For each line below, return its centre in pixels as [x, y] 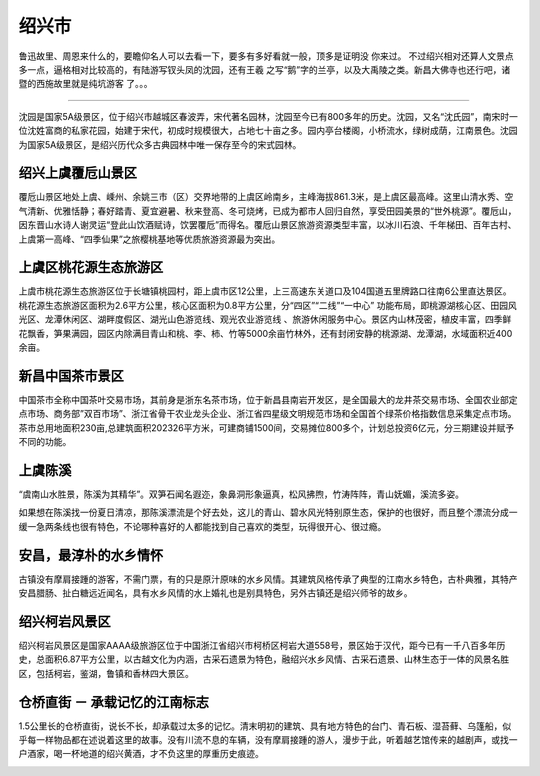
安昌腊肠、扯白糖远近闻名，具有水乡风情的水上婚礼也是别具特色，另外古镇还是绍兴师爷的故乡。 [215, 593]
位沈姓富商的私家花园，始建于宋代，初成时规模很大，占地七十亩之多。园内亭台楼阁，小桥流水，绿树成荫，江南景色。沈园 [268, 131]
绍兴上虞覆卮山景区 [77, 173]
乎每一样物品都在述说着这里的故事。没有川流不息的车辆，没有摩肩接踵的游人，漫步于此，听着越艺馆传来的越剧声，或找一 [268, 740]
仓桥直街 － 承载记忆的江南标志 [113, 701]
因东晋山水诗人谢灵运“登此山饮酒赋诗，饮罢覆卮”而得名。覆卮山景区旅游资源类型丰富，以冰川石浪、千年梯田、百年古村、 [267, 225]
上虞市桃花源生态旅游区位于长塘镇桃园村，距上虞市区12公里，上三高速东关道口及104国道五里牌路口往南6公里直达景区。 [265, 291]
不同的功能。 [45, 442]
